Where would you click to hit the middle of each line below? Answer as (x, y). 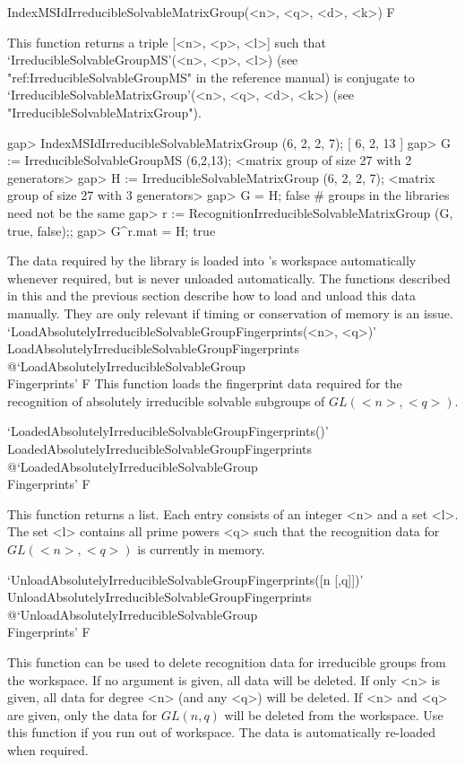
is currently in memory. (201, 549)
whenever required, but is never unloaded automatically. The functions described (229, 278)
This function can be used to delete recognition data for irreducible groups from (227, 662)
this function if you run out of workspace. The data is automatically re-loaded (221, 732)
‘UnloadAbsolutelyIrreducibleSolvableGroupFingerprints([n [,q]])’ (185, 579)
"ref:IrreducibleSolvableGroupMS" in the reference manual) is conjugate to (211, 77)
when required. (48, 749)
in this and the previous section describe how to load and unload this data (211, 296)
